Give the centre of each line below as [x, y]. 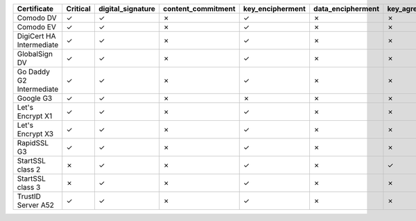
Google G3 [35, 98]
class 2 [29, 169]
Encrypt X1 [35, 116]
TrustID [29, 196]
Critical [79, 9]
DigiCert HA [36, 36]
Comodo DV [37, 18]
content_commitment [199, 9]
